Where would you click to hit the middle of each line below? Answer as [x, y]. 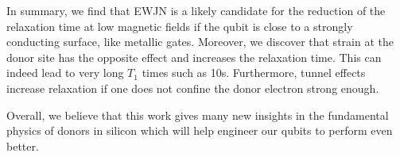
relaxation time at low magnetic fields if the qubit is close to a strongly [180, 26]
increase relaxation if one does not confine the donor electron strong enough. [193, 88]
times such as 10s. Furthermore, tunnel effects [254, 73]
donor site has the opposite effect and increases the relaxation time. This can [194, 57]
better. [23, 146]
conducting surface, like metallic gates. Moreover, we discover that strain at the [200, 42]
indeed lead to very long [65, 73]
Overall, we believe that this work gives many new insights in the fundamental [198, 115]
